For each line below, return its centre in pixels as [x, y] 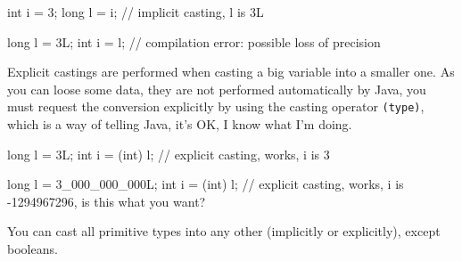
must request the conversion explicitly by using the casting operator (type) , [216, 106]
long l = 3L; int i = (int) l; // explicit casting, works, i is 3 [169, 154]
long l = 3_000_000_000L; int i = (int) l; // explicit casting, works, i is [206, 184]
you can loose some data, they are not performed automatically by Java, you [217, 89]
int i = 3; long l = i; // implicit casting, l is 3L [136, 12]
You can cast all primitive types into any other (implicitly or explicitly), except [224, 231]
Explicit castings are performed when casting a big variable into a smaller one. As [231, 72]
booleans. [33, 249]
